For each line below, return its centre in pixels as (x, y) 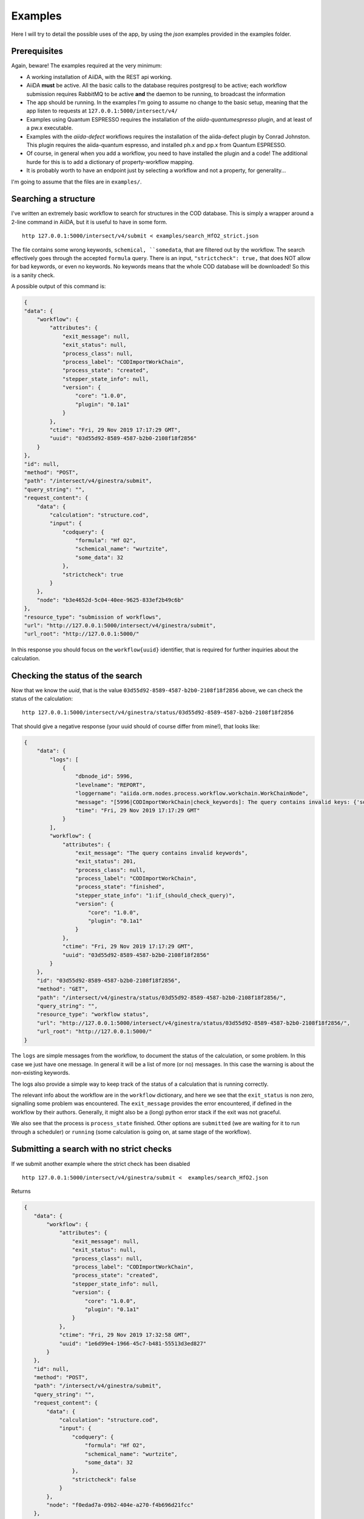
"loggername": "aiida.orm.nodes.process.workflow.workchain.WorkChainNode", (192, 794)
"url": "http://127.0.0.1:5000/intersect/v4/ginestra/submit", (120, 626)
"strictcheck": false (104, 1479)
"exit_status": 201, (106, 862)
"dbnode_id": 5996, (104, 777)
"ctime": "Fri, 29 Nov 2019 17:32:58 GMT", (125, 1335)
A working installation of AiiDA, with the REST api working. (99, 77)
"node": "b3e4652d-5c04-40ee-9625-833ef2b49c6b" (110, 600)
